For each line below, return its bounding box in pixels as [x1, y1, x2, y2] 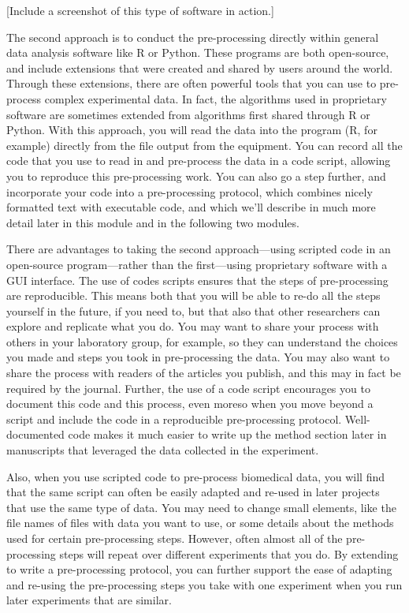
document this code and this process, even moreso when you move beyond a [6, 395, 374, 412]
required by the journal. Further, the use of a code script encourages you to [6, 379, 370, 396]
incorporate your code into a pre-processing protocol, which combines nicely [6, 183, 373, 200]
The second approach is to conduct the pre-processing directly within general [6, 28, 379, 45]
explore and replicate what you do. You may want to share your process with [6, 318, 379, 335]
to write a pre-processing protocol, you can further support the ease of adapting [6, 561, 392, 577]
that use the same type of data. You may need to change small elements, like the [6, 499, 396, 515]
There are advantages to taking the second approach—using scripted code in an [6, 241, 391, 257]
